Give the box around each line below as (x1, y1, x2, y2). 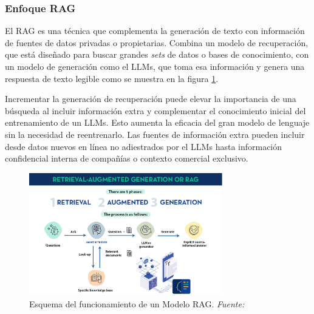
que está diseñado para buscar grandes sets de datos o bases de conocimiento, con (5, 48, 309, 61)
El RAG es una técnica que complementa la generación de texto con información (5, 24, 305, 37)
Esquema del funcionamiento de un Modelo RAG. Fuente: (29, 297, 245, 310)
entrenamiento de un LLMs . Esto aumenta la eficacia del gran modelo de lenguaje (5, 116, 310, 129)
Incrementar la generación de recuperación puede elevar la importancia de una (5, 92, 296, 105)
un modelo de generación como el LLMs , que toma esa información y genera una (5, 60, 305, 72)
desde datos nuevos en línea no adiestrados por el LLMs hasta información (5, 140, 282, 152)
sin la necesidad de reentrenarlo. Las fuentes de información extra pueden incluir (5, 128, 305, 140)
